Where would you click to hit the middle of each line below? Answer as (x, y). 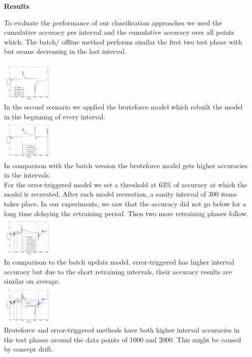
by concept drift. (29, 349)
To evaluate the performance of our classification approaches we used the (113, 22)
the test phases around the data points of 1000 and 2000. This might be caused (123, 339)
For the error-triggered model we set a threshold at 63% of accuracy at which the (126, 184)
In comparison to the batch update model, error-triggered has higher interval (119, 262)
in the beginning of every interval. (55, 116)
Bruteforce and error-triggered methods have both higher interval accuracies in (122, 330)
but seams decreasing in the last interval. (65, 51)
